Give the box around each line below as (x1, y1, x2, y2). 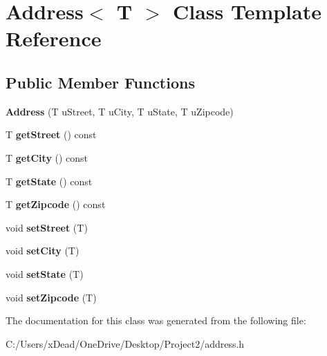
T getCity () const (6, 150, 88, 165)
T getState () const (6, 174, 93, 188)
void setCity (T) (6, 243, 80, 258)
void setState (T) (6, 266, 84, 281)
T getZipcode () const (6, 197, 106, 212)
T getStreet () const (6, 127, 97, 142)
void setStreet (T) (6, 220, 88, 234)
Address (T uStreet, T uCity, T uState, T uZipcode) (6, 104, 234, 118)
